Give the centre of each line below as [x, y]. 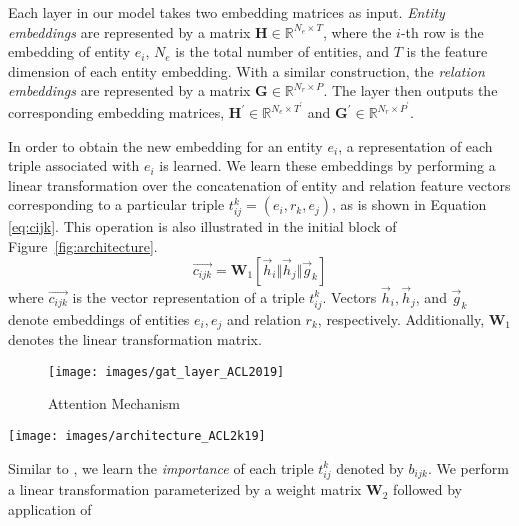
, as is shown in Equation [409, 204]
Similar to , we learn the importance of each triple [161, 467]
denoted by [370, 467]
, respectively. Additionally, [401, 318]
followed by [427, 489]
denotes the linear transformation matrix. [135, 339]
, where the [357, 31]
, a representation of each [415, 145]
